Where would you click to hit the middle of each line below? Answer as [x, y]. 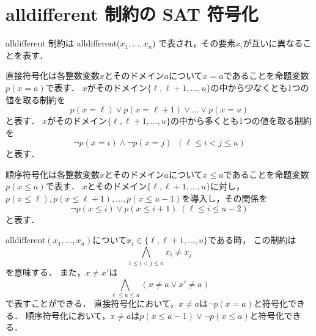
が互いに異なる [273, 43]
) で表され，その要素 [194, 43]
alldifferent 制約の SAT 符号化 [132, 14]
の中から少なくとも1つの [260, 87]
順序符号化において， [68, 315]
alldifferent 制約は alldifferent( [63, 43]
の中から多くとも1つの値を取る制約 [241, 121]
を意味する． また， [46, 272]
